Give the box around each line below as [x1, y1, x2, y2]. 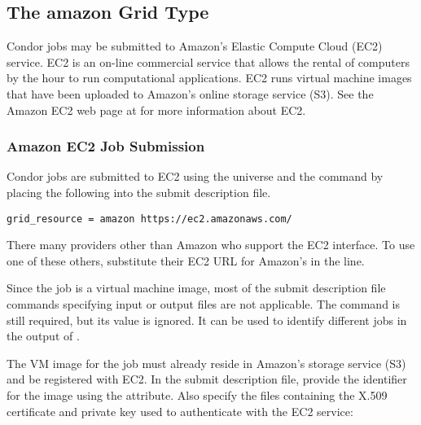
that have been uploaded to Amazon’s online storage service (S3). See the [7, 85, 374, 102]
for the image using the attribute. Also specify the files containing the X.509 [7, 386, 388, 403]
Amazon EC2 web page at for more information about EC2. [7, 101, 306, 118]
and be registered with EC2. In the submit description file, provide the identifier [7, 370, 407, 388]
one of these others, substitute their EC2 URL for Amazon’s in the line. [7, 252, 365, 269]
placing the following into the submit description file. [7, 183, 271, 200]
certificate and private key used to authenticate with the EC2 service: [7, 402, 353, 419]
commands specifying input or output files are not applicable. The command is [7, 296, 401, 313]
